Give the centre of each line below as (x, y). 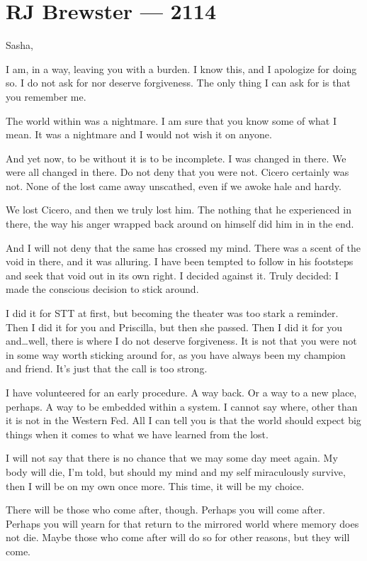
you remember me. (46, 96)
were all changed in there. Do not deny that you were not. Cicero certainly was (177, 172)
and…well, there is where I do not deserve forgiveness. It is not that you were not (181, 341)
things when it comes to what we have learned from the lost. (137, 434)
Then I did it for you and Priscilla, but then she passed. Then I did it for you (174, 327)
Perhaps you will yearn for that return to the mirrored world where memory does (182, 523)
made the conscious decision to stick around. (102, 289)
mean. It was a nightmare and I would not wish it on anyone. (139, 134)
